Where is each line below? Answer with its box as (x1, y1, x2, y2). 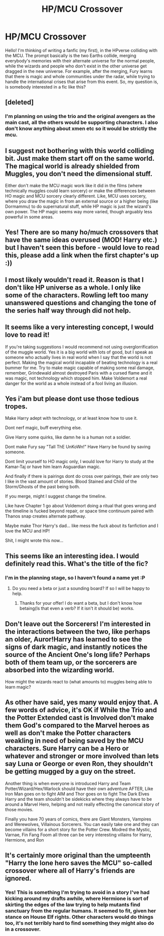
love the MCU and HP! (5, 528, 50, 534)
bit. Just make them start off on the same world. (5, 154, 155, 163)
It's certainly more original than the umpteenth (5, 851, 151, 860)
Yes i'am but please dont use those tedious (5, 395, 140, 403)
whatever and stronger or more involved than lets (5, 752, 159, 760)
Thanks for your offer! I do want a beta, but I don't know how (19, 600, 142, 606)
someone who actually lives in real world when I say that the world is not (5, 354, 152, 360)
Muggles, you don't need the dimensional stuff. (5, 170, 153, 178)
